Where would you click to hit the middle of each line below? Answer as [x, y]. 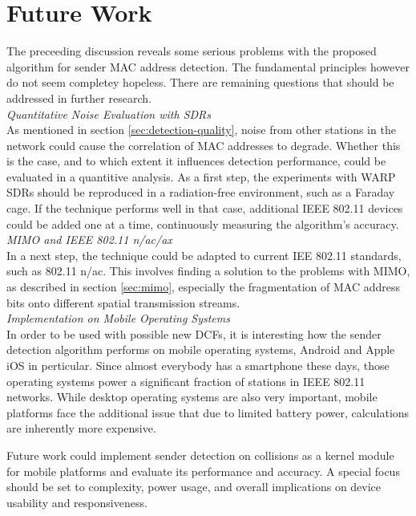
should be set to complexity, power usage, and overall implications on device [194, 487]
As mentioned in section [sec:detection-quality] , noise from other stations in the [201, 130]
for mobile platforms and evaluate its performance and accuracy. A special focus [203, 471]
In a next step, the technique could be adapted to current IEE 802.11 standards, [204, 255]
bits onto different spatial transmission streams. [123, 302]
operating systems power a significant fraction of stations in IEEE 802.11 [186, 381]
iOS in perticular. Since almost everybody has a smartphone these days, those [198, 365]
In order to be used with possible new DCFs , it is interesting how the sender [194, 333]
